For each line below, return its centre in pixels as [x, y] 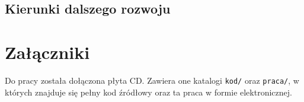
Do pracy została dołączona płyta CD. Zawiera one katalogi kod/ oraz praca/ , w [152, 80]
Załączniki [47, 52]
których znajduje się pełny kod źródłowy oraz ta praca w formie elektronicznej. [148, 92]
